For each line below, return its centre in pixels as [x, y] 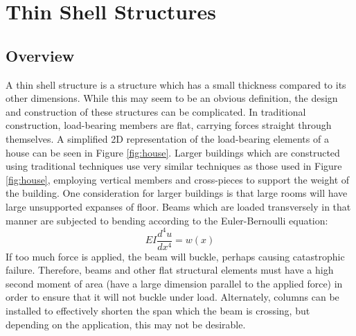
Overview [40, 55]
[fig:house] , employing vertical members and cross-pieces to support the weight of [178, 179]
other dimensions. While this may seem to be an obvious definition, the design [172, 98]
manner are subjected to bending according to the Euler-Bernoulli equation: [167, 220]
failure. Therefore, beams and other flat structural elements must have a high [170, 270]
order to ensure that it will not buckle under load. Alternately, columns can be [172, 297]
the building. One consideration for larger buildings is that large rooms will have [177, 193]
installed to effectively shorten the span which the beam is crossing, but [158, 311]
